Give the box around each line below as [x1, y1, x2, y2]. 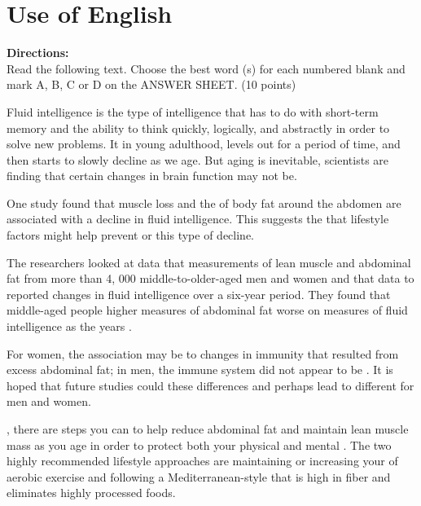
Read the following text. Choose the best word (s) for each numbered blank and [7, 59, 406, 77]
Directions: [7, 44, 69, 61]
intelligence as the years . [7, 318, 132, 335]
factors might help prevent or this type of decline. [7, 227, 254, 244]
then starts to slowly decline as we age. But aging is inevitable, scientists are [7, 151, 389, 168]
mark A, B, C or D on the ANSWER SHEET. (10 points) [7, 76, 296, 93]
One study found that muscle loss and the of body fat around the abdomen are [7, 194, 401, 211]
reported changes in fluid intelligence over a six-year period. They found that [7, 285, 391, 302]
